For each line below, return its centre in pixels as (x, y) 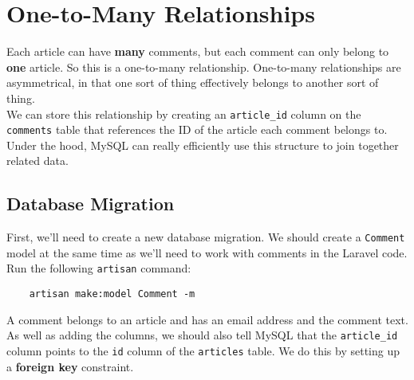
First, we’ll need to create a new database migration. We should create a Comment (206, 237)
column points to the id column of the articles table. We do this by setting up (203, 351)
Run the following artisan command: (99, 268)
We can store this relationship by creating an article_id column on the (184, 114)
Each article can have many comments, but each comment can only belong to (198, 51)
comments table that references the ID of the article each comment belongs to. (197, 129)
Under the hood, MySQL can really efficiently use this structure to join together (203, 145)
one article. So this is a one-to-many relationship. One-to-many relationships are (204, 67)
